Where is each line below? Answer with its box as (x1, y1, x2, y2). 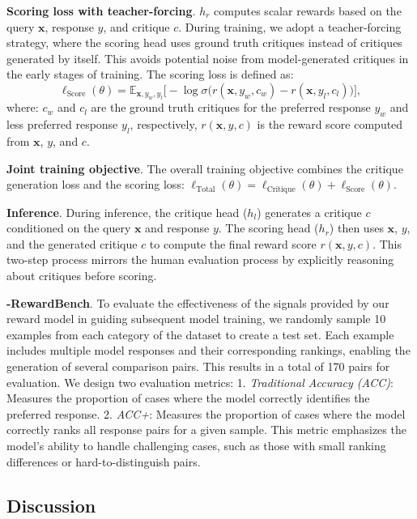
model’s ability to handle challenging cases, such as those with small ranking (6, 436, 386, 453)
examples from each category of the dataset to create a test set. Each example (6, 325, 394, 342)
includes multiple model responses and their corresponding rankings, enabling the (6, 342, 411, 359)
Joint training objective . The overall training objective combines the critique (6, 160, 403, 177)
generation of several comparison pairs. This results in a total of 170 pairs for (6, 357, 390, 374)
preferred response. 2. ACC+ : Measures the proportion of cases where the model (6, 405, 406, 422)
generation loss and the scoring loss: (6, 176, 185, 193)
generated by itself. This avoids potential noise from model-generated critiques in (6, 49, 409, 66)
